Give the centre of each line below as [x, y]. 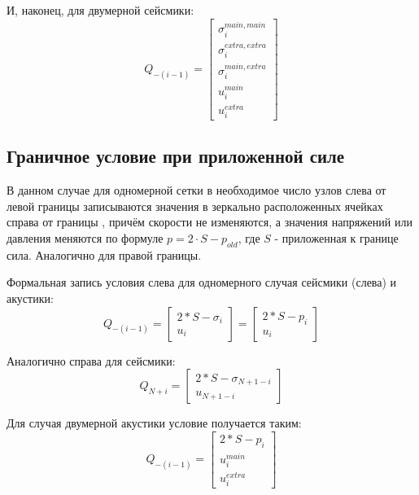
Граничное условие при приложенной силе [176, 156]
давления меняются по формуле [85, 237]
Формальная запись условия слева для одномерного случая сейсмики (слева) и [202, 282]
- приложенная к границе [336, 237]
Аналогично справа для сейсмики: [91, 360]
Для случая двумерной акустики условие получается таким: [154, 423]
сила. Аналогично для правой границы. [104, 254]
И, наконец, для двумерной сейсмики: [100, 10]
